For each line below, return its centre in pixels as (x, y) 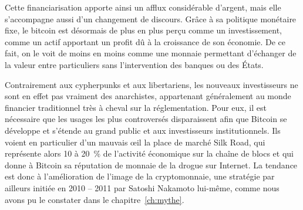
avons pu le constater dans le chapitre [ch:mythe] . (95, 199)
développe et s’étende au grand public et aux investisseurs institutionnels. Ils (143, 130)
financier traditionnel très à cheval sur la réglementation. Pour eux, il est (136, 107)
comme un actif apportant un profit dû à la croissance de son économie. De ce (145, 41)
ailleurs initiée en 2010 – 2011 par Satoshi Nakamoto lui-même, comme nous (142, 187)
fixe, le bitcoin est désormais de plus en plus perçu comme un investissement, (143, 30)
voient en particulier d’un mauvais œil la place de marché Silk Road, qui (135, 142)
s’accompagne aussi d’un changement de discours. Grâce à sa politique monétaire (151, 18)
